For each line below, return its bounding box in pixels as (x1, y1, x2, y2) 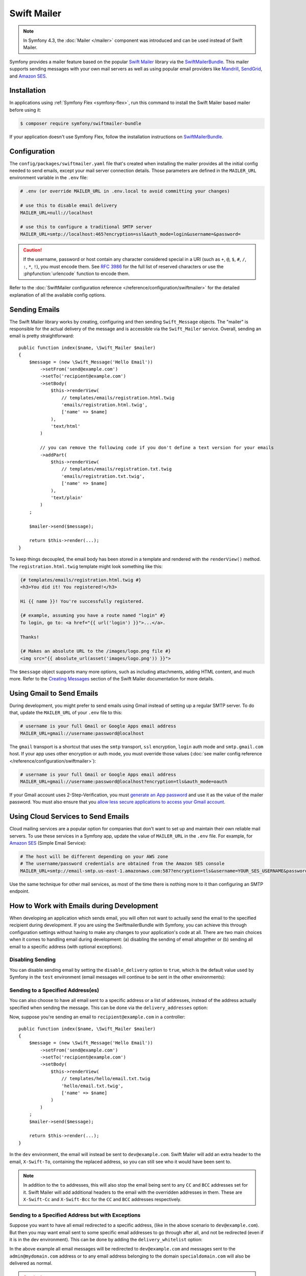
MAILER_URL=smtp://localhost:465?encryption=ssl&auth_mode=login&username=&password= (20, 231, 241, 237)
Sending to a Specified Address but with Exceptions (9, 1211, 141, 1218)
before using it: (9, 107, 41, 113)
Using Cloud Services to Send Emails (9, 812, 130, 821)
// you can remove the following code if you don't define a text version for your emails (40, 445, 274, 451)
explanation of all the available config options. (9, 291, 106, 298)
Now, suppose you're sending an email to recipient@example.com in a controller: (9, 1014, 186, 1020)
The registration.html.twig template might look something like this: (9, 563, 163, 569)
